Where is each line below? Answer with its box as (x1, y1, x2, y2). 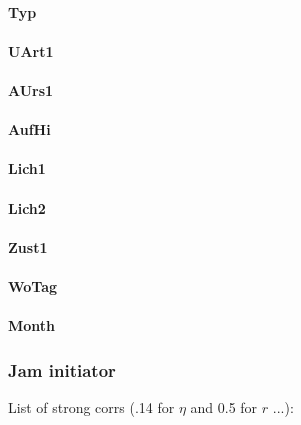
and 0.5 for (190, 396, 258, 417)
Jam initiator (8, 357, 116, 382)
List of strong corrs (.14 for (8, 396, 175, 417)
